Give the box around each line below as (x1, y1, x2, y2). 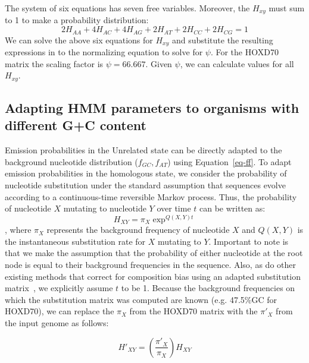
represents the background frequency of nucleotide (46, 223, 230, 236)
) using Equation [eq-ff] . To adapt (167, 155, 292, 168)
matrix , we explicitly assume (5, 282, 113, 294)
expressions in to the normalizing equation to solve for (5, 45, 203, 58)
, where (5, 223, 32, 236)
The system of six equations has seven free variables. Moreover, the (5, 2, 250, 14)
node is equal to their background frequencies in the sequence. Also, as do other (5, 258, 296, 270)
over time (157, 202, 191, 214)
